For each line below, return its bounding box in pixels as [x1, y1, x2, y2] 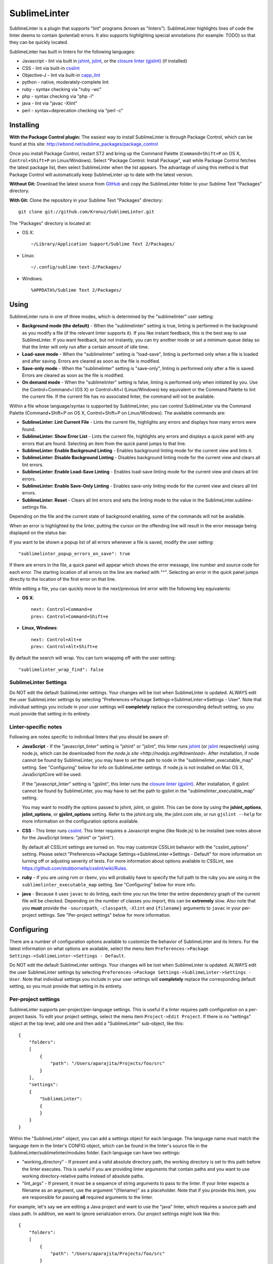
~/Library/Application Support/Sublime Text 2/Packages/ [31, 241, 175, 247]
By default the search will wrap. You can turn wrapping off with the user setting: [9, 655, 176, 661]
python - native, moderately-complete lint [22, 79, 109, 85]
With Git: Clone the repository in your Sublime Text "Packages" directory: [9, 197, 163, 203]
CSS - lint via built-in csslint [22, 65, 80, 71]
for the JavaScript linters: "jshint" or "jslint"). [22, 835, 115, 841]
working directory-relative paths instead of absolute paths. [22, 1173, 145, 1179]
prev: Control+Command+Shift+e [31, 613, 109, 619]
